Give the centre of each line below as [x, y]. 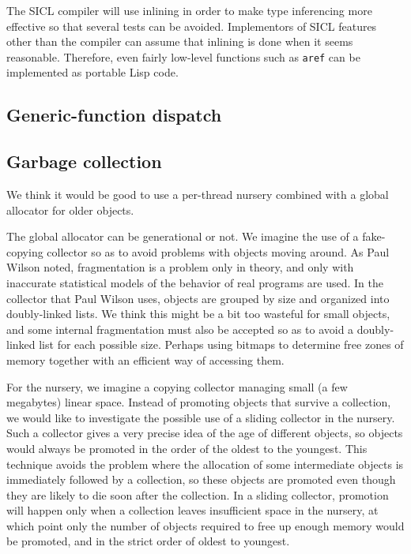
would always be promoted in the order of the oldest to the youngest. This [187, 448]
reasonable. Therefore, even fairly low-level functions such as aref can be [183, 56]
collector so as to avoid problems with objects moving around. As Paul [218, 251]
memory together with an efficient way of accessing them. [145, 359]
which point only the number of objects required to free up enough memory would [205, 525]
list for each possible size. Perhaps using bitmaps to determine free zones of [221, 344]
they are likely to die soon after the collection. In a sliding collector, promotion [198, 494]
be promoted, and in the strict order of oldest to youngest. [148, 541]
